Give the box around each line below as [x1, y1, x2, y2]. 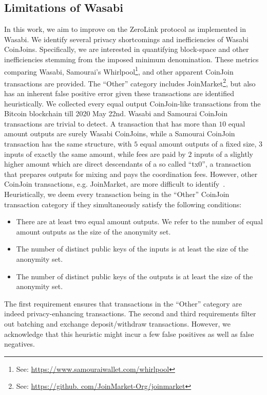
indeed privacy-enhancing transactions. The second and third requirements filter [4, 308, 256, 319]
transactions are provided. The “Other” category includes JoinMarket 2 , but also [4, 76, 256, 88]
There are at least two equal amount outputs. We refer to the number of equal [16, 216, 263, 227]
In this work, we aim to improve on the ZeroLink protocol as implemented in [4, 24, 246, 34]
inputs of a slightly [194, 148, 253, 159]
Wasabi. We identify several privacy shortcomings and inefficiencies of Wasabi [4, 33, 249, 44]
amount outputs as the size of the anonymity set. [16, 226, 171, 237]
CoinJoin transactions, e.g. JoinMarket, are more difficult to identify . [4, 178, 225, 189]
